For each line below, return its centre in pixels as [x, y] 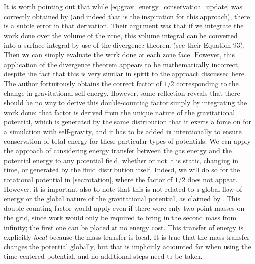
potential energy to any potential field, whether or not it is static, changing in [121, 160]
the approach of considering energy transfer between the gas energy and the [118, 150]
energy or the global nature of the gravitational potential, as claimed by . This [122, 198]
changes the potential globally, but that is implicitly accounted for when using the [127, 246]
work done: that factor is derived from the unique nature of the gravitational [120, 112]
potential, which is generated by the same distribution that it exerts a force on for [127, 122]
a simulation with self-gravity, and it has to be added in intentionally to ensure [123, 131]
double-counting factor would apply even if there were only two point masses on [124, 208]
